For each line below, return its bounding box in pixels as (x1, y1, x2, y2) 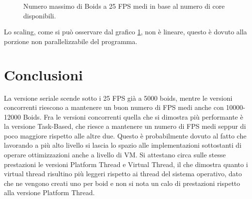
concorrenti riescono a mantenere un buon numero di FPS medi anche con (4, 102, 224, 112)
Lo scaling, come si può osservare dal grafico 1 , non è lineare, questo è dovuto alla (4, 27, 247, 37)
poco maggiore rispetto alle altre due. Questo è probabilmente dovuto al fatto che (4, 130, 247, 140)
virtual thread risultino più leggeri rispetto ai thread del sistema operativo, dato (4, 168, 242, 179)
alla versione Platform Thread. (4, 187, 95, 198)
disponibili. (23, 10, 56, 20)
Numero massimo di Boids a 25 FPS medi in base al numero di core (23, 1, 225, 11)
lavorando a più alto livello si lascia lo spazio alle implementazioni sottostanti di (4, 140, 242, 150)
